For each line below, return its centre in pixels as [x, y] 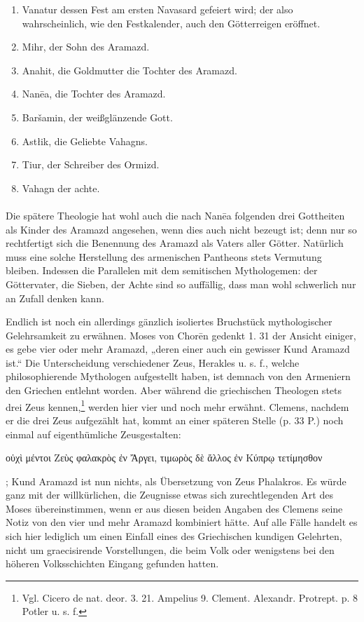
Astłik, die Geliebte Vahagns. [85, 141]
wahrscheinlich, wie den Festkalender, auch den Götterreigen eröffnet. [171, 23]
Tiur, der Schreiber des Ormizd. [91, 164]
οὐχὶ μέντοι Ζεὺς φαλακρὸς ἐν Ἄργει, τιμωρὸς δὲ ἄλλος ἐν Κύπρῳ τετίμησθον [164, 458]
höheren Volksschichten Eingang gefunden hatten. [112, 563]
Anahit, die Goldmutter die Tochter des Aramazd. [129, 70]
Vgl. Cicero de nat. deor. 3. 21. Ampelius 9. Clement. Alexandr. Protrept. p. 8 [190, 597]
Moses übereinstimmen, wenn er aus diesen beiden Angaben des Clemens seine [174, 508]
